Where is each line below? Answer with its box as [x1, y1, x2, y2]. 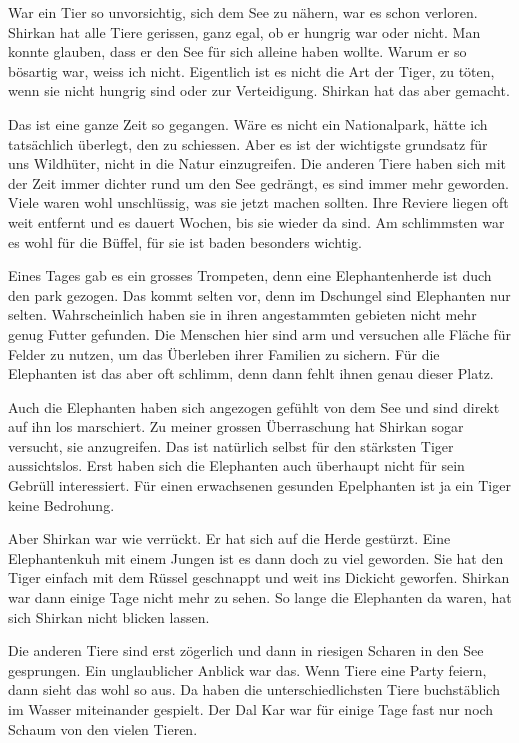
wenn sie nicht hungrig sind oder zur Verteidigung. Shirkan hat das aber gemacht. [8, 80, 510, 101]
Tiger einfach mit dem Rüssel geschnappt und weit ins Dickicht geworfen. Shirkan [8, 567, 510, 588]
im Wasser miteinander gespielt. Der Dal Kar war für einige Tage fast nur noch [8, 699, 494, 719]
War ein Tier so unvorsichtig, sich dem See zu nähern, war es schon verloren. [8, 2, 478, 22]
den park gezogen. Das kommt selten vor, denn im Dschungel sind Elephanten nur [8, 284, 511, 305]
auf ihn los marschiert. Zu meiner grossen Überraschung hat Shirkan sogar [8, 416, 464, 437]
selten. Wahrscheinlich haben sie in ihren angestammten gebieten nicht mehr [8, 304, 477, 325]
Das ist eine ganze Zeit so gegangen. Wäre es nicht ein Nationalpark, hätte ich [8, 113, 488, 134]
